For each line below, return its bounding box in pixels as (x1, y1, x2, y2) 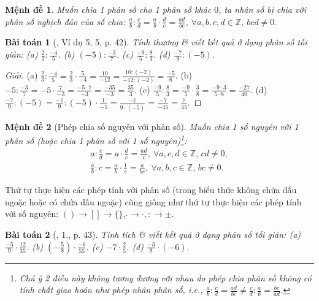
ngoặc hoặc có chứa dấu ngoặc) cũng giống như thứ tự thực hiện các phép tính (5, 195, 302, 208)
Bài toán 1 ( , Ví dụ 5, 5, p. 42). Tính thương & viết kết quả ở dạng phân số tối (5, 36, 307, 48)
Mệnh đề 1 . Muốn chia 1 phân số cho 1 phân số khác (5, 3, 212, 15)
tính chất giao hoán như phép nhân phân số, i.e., (19, 283, 203, 296)
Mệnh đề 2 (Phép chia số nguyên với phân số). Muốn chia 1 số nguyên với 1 (5, 120, 299, 132)
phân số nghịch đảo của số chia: (5, 15, 126, 28)
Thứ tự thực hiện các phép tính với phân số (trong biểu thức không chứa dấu (5, 183, 297, 196)
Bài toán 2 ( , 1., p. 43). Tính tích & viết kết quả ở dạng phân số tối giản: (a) (5, 227, 301, 240)
